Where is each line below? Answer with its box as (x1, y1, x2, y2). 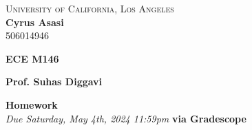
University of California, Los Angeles (6, 1, 174, 15)
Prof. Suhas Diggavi (6, 74, 103, 89)
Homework (6, 97, 58, 111)
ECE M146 (6, 51, 59, 65)
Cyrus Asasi (6, 14, 64, 29)
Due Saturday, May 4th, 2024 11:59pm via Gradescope (6, 111, 246, 125)
